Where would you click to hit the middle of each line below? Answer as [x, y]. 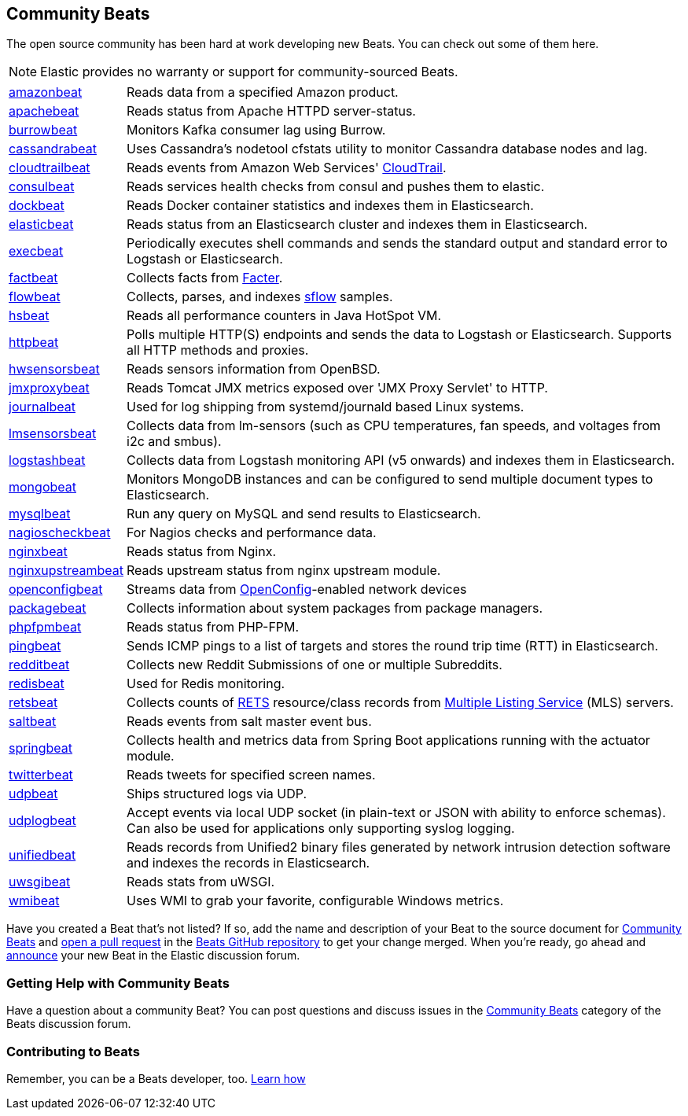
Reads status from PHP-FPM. [213, 627]
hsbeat [29, 316]
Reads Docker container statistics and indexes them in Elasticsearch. [330, 206]
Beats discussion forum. [69, 1024]
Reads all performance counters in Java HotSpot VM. [284, 316]
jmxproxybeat [49, 388]
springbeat [41, 748]
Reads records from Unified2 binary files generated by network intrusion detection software [399, 847]
